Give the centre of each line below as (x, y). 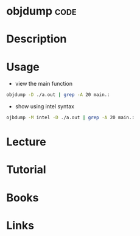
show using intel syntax (45, 106)
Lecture (26, 142)
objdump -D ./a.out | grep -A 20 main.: (58, 95)
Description (37, 39)
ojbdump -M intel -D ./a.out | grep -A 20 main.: (71, 118)
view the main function (44, 84)
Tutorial (26, 170)
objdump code (42, 11)
